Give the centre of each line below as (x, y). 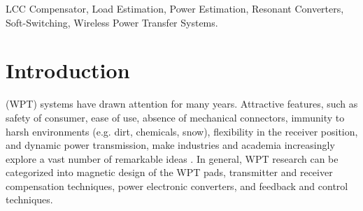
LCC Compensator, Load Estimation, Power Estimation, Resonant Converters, (175, 8)
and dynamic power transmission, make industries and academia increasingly (170, 145)
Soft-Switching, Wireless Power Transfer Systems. (112, 22)
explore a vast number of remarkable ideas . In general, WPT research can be (172, 158)
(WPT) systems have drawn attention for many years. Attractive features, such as (182, 104)
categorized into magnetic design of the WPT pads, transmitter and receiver (169, 172)
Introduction (68, 70)
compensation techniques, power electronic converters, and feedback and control (177, 185)
